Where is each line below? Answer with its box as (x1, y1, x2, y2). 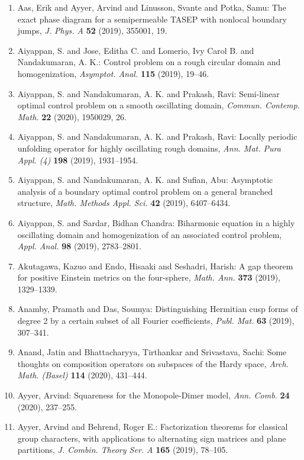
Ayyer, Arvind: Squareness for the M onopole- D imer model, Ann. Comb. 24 (17, 389, 290, 401)
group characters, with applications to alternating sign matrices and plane (17, 432, 286, 444)
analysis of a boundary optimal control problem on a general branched (17, 185, 273, 197)
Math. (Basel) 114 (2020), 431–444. (17, 369, 147, 381)
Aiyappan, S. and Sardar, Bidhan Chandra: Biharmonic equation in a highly (17, 216, 295, 229)
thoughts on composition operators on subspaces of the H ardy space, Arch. (17, 357, 289, 369)
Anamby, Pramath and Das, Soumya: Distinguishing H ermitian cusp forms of (17, 303, 298, 315)
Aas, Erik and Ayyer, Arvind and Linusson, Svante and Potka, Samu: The (17, 1, 286, 13)
